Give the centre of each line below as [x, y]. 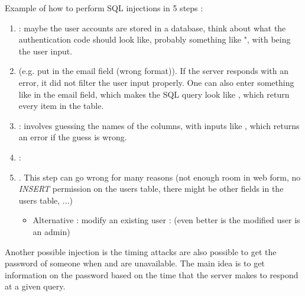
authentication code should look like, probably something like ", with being [155, 39]
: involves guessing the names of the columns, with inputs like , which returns [159, 125]
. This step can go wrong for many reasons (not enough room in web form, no [160, 177]
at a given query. [35, 286]
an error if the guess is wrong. [73, 137]
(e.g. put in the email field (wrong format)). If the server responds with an [154, 71]
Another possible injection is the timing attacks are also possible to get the [141, 251]
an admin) [51, 231]
